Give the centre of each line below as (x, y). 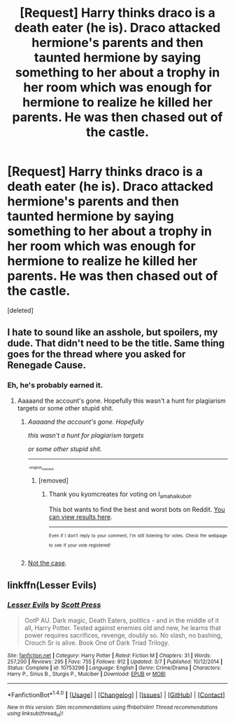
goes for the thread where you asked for (97, 355)
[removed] (53, 481)
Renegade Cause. (47, 365)
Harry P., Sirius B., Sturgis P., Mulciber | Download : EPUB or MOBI (86, 674)
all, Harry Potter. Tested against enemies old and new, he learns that (123, 628)
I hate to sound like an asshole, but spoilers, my (113, 332)
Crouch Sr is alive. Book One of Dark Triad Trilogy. (97, 643)
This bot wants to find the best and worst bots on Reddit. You (137, 509)
